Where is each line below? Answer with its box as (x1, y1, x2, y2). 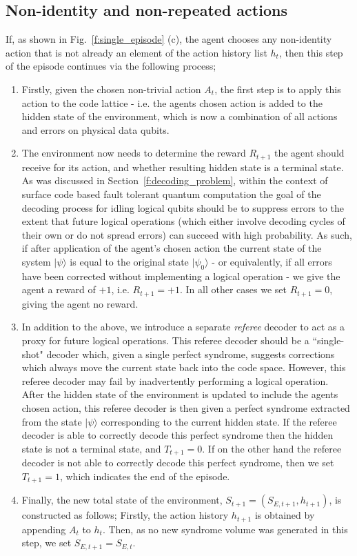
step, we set (21, 535, 72, 550)
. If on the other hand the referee (202, 441, 342, 455)
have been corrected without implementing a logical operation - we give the (21, 268, 340, 283)
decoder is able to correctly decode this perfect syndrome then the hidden (21, 428, 334, 442)
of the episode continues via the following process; (6, 59, 216, 73)
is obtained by (254, 508, 315, 522)
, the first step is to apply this (214, 81, 341, 96)
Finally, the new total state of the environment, (21, 493, 223, 507)
